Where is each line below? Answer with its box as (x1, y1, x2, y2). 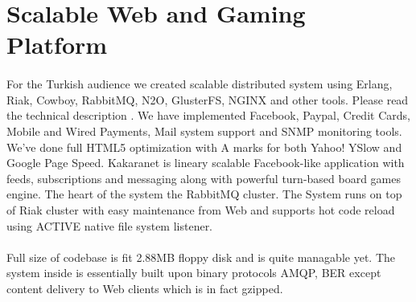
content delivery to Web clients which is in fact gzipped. (6, 280, 283, 296)
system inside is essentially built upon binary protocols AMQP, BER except (6, 264, 381, 281)
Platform (6, 28, 108, 61)
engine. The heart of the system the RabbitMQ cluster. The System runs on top (6, 186, 402, 202)
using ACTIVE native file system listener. (6, 217, 213, 234)
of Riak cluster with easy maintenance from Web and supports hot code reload (6, 201, 395, 218)
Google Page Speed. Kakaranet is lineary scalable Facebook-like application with (6, 154, 405, 171)
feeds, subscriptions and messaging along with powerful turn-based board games (6, 169, 402, 186)
